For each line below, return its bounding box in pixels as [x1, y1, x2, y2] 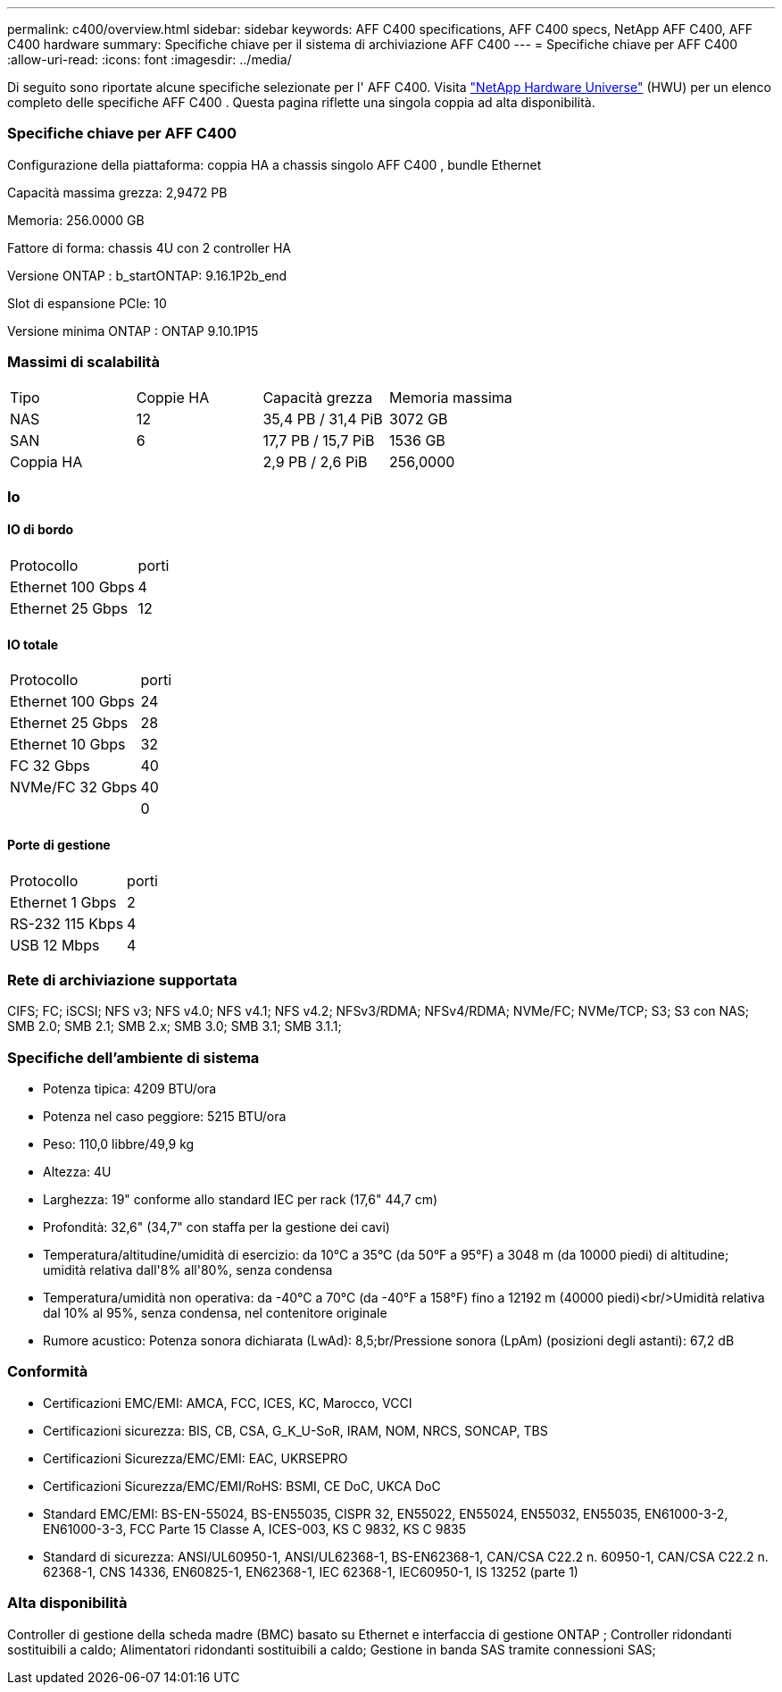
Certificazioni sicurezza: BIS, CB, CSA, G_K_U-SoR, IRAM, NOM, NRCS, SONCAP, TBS [43, 1422, 548, 1438]
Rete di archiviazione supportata [7, 970, 237, 989]
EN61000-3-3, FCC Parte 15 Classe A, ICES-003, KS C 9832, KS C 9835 [43, 1520, 467, 1537]
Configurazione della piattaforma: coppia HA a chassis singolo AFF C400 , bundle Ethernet [7, 156, 542, 172]
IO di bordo [7, 522, 74, 538]
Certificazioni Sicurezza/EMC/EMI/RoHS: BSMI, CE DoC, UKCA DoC [43, 1478, 441, 1494]
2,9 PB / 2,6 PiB [262, 452, 368, 471]
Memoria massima [389, 388, 512, 406]
